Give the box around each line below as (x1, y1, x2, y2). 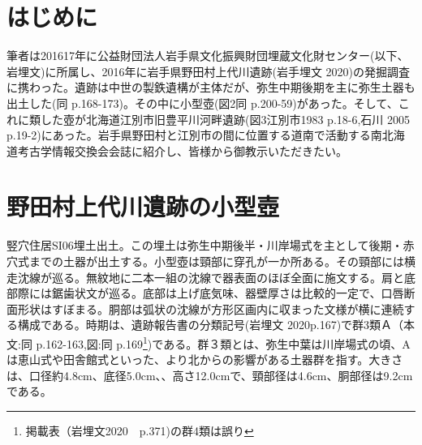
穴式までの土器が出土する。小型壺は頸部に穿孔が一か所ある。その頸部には (6, 253, 404, 269)
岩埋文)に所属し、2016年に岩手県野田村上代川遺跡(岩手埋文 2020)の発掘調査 (6, 62, 410, 79)
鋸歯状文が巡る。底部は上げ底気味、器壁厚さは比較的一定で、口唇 (51, 285, 404, 302)
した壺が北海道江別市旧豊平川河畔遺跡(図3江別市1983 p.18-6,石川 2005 (40, 110, 410, 127)
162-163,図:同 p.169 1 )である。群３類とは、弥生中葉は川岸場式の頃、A (45, 332, 411, 352)
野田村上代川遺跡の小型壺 (6, 190, 280, 223)
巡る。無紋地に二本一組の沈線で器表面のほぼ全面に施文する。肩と (51, 268, 404, 285)
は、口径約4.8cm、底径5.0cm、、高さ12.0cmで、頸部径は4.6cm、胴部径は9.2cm (6, 366, 413, 383)
